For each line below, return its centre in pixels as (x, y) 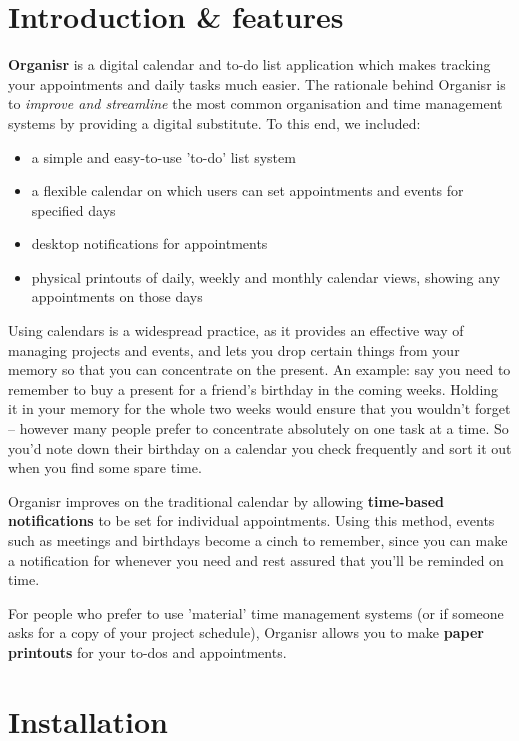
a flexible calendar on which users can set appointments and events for (247, 190)
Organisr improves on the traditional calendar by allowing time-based (226, 500)
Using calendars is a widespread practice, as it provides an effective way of (236, 330)
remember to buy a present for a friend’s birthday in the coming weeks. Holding (253, 388)
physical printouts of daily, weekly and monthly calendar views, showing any (266, 276)
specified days (73, 209)
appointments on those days (117, 296)
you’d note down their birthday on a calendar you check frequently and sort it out (260, 447)
